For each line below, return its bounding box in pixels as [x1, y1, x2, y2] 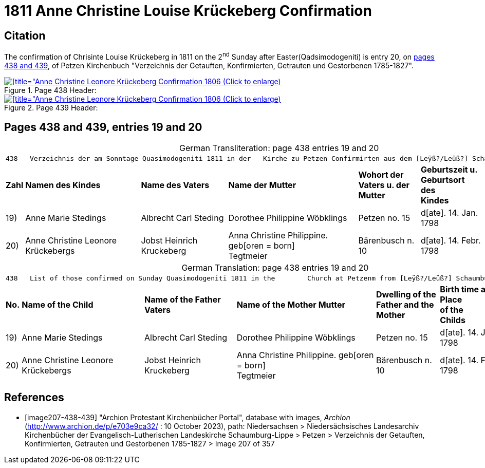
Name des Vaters [141, 179, 210, 190]
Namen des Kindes [25, 179, 101, 190]
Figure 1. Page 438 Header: [4, 85, 97, 95]
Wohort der [358, 169, 404, 180]
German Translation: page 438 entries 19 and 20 [181, 262, 369, 273]
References [4, 391, 64, 404]
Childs [440, 314, 465, 325]
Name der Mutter [228, 179, 296, 190]
